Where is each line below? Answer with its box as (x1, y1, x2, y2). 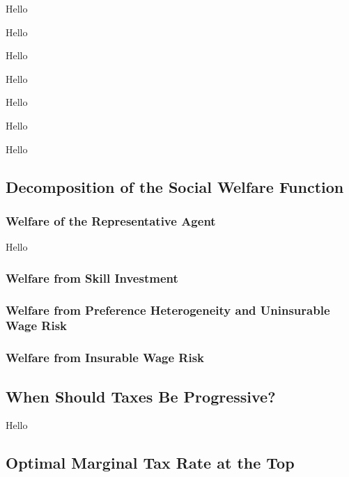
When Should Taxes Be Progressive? (6, 385, 276, 407)
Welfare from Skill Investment (6, 269, 178, 286)
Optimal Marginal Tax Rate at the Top (6, 452, 295, 474)
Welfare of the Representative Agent (6, 212, 216, 229)
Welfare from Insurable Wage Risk (6, 349, 205, 366)
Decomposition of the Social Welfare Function (6, 175, 344, 197)
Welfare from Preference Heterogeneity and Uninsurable (6, 301, 330, 318)
